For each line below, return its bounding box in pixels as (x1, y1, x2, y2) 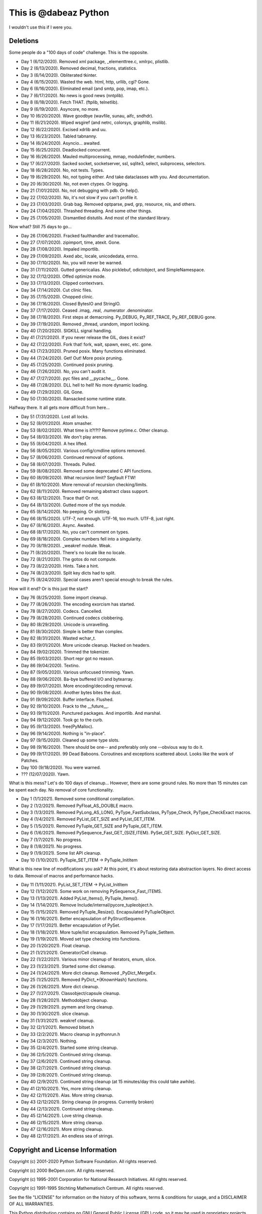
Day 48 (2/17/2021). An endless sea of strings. (21, 1133, 114, 1139)
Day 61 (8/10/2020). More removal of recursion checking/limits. (21, 481, 148, 488)
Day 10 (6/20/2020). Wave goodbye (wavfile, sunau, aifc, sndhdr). (21, 113, 154, 118)
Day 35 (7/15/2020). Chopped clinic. (21, 294, 94, 300)
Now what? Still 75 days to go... (9, 224, 72, 230)
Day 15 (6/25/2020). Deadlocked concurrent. (21, 147, 111, 152)
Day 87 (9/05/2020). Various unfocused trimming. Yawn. (21, 669, 134, 675)
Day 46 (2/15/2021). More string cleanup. (21, 1119, 104, 1125)
